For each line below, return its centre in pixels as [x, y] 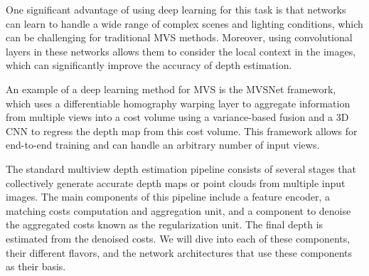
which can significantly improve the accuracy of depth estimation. [149, 65]
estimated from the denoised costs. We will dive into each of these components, [178, 238]
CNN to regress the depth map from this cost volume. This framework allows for [182, 131]
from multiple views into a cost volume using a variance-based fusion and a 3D [177, 117]
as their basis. [36, 266]
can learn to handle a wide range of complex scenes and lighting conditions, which [184, 23]
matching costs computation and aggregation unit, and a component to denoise [178, 210]
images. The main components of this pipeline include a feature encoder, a [168, 197]
